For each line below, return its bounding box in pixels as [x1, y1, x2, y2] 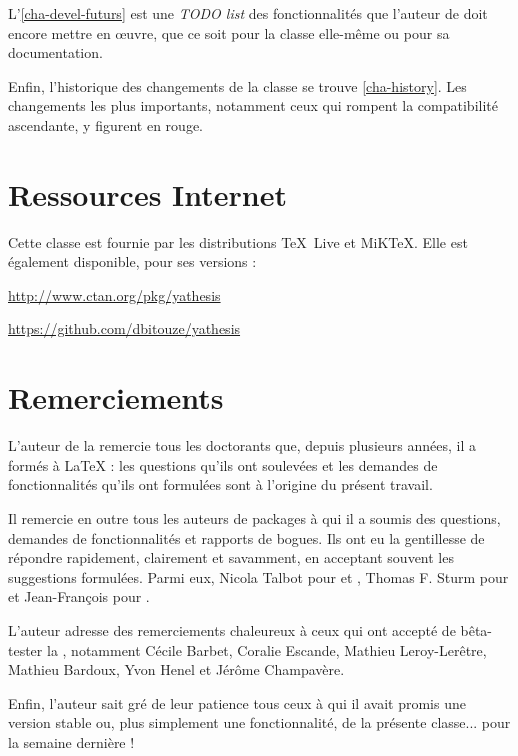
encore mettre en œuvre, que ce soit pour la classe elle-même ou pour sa [8, 22, 450, 43]
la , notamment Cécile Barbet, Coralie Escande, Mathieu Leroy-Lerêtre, [46, 639, 487, 660]
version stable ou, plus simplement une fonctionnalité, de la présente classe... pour [8, 712, 511, 733]
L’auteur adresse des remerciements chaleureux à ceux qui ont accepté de [8, 619, 456, 640]
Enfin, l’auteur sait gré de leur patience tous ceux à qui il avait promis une [8, 692, 466, 713]
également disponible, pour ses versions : [8, 251, 257, 272]
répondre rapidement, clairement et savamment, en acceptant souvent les [8, 547, 454, 568]
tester [8, 639, 43, 660]
